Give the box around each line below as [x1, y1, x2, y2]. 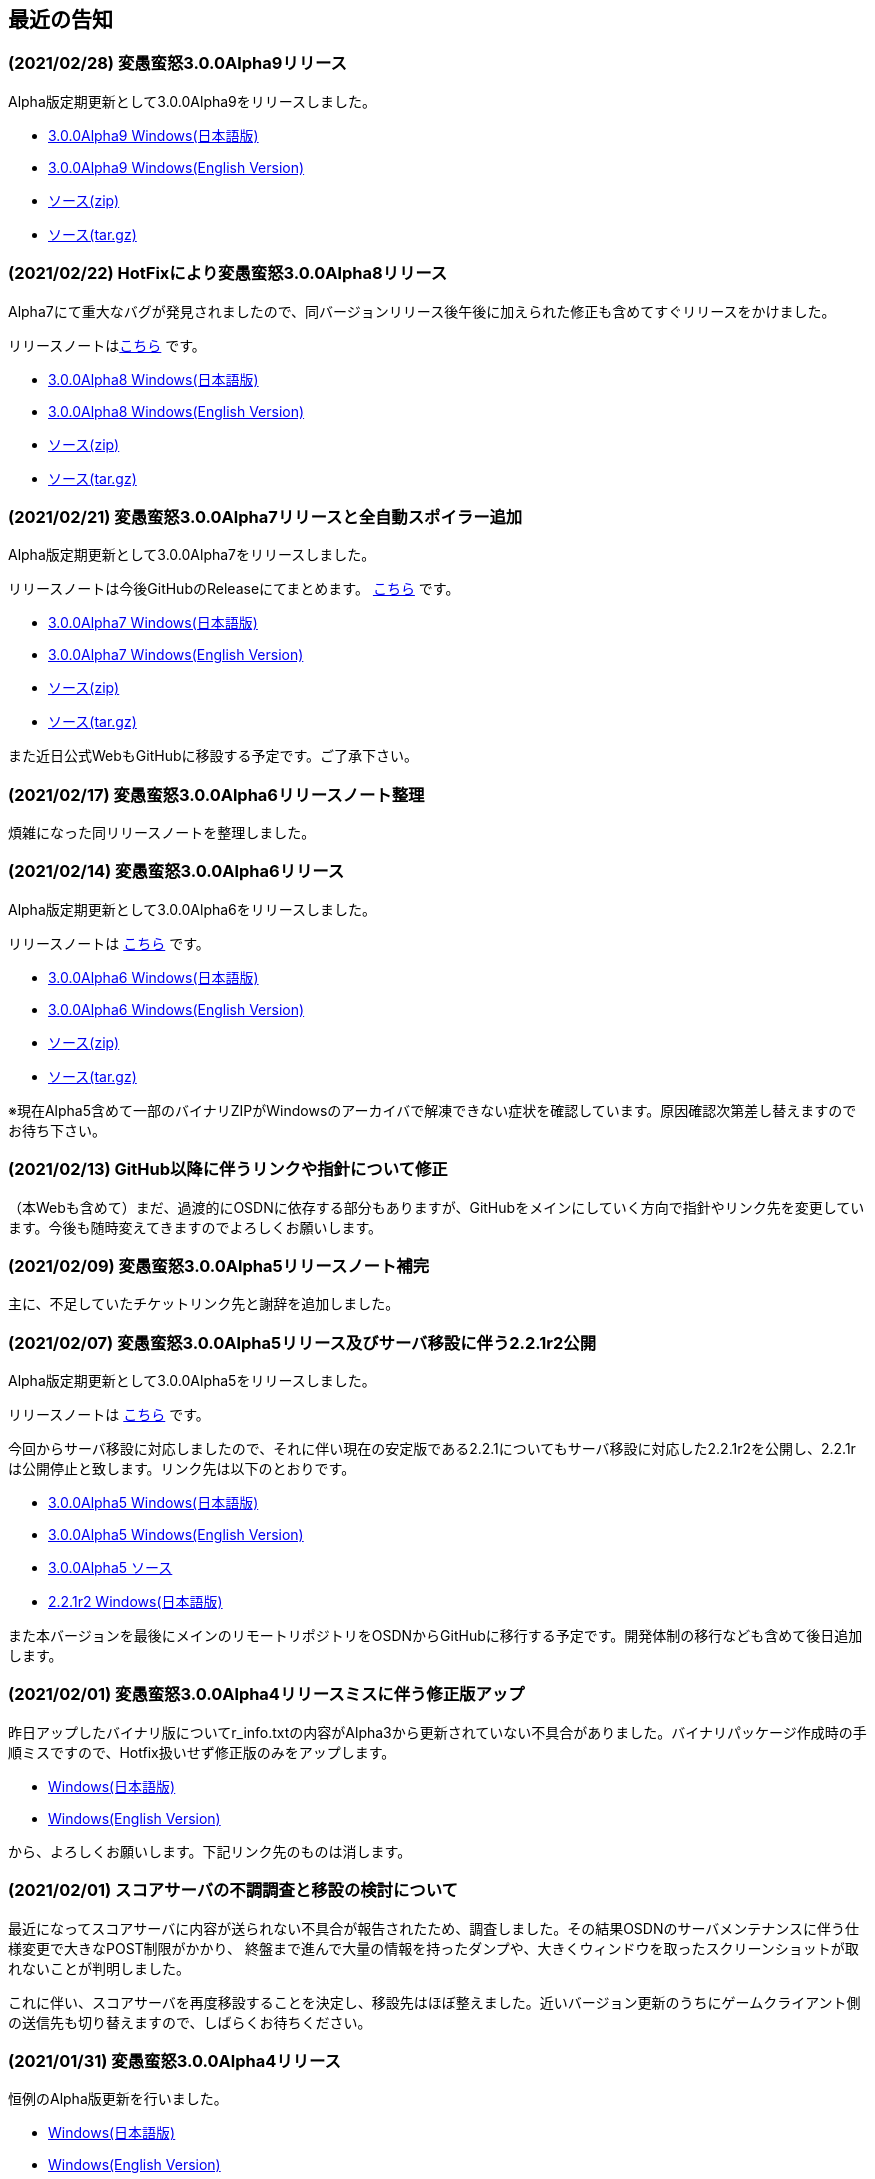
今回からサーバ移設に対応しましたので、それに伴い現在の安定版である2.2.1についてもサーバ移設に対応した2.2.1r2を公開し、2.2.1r [8, 1440, 856, 1458]
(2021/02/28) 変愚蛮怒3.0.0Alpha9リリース [8, 53, 347, 74]
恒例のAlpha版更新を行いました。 [8, 2090, 228, 2108]
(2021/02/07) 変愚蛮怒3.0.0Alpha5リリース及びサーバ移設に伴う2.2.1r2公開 [8, 1332, 597, 1353]
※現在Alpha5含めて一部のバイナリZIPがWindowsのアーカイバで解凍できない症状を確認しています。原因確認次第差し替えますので [8, 1101, 857, 1119]
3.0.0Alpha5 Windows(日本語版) [48, 1494, 259, 1512]
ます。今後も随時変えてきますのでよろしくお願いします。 [8, 1218, 383, 1236]
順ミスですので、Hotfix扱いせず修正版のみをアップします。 [8, 1743, 396, 1761]
